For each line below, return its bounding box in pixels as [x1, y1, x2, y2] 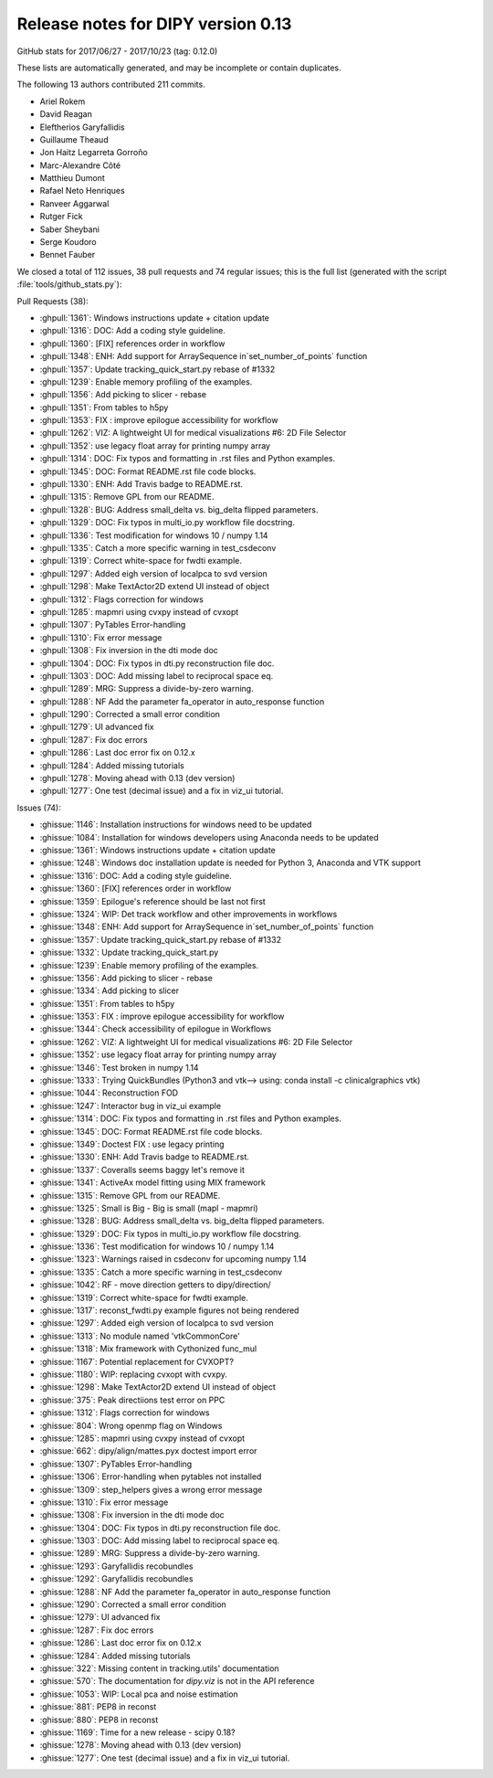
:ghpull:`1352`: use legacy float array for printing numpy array [39, 439, 271, 451]
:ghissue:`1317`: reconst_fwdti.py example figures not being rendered [39, 1305, 299, 1316]
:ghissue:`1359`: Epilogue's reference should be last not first [39, 895, 267, 906]
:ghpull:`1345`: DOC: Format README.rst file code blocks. [39, 466, 257, 477]
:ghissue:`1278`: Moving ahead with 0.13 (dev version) [39, 1740, 242, 1751]
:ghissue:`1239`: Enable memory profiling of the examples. [39, 959, 259, 970]
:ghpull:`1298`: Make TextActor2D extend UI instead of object [39, 581, 269, 592]
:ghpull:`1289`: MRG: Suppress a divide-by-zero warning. [39, 683, 255, 694]
